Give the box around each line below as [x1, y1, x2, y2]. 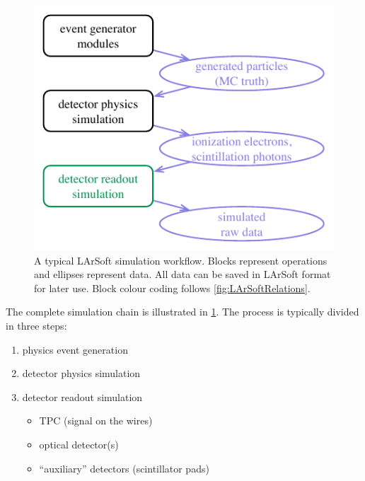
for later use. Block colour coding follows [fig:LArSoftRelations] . [34, 280, 311, 295]
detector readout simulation [22, 389, 143, 404]
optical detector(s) [39, 437, 119, 451]
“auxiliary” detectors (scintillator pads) [39, 460, 209, 475]
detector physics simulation [22, 366, 141, 381]
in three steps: [6, 318, 67, 333]
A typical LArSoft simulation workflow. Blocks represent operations [34, 253, 328, 267]
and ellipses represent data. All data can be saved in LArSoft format [34, 267, 331, 282]
